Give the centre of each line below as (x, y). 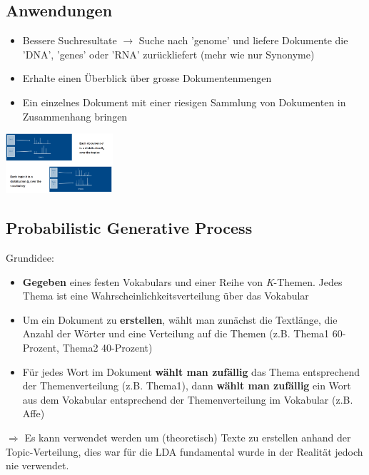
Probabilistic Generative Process (129, 228)
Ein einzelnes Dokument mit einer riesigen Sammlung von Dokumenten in (184, 102)
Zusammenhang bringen (75, 116)
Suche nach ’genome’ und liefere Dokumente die (243, 40)
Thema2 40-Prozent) (107, 348)
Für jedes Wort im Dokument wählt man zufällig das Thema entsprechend (191, 371)
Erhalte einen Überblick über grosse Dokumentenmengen (147, 78)
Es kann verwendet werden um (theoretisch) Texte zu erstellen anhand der (188, 437)
